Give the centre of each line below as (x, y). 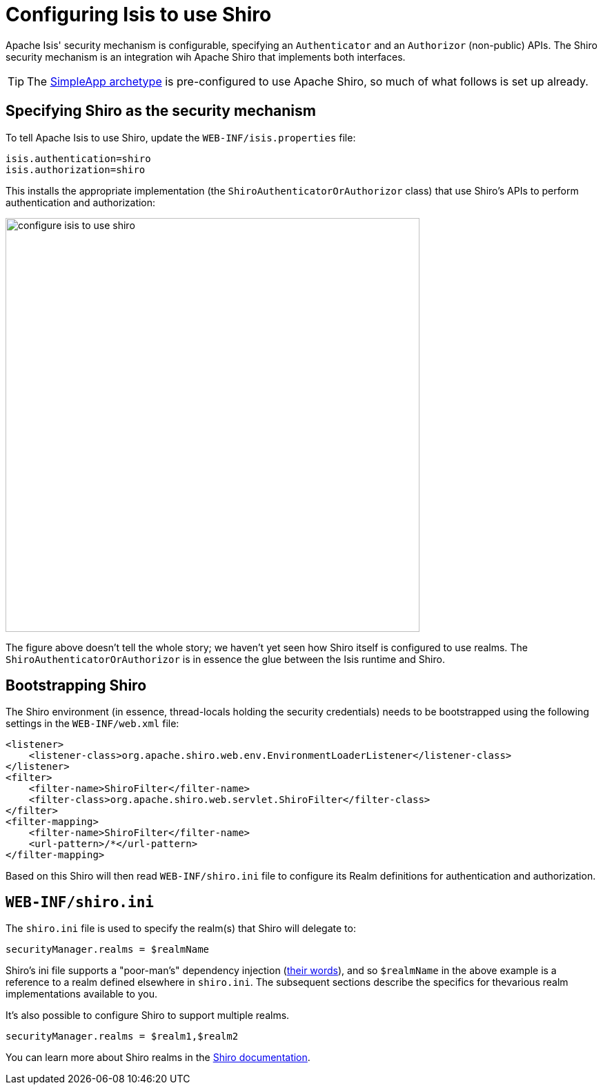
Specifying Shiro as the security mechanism (161, 111)
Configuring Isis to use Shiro (139, 14)
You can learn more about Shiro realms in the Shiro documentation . (158, 1058)
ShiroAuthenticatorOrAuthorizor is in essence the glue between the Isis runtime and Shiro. (225, 659)
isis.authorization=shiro (76, 169)
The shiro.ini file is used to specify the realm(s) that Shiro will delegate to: (181, 929)
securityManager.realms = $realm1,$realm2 (122, 1037)
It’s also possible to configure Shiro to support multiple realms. (148, 1015)
